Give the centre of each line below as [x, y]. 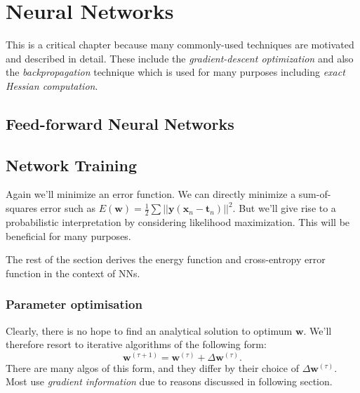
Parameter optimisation [74, 304]
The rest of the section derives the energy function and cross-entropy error [166, 259]
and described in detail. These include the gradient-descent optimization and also [180, 58]
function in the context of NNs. [73, 273]
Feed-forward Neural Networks [120, 123]
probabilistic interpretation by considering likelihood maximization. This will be [178, 221]
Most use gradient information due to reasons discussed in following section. [169, 381]
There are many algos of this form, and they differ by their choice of [152, 367]
